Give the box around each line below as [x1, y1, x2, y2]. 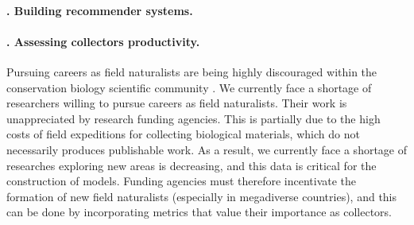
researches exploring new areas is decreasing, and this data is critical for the [6, 157, 377, 173]
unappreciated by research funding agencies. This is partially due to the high [6, 110, 381, 126]
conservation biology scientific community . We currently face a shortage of [6, 79, 372, 95]
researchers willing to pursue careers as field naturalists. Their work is [6, 95, 347, 111]
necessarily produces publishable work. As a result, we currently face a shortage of [6, 141, 408, 157]
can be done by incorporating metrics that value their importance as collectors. [6, 204, 393, 220]
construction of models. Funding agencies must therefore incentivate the [6, 173, 357, 189]
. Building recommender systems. [6, 2, 193, 18]
